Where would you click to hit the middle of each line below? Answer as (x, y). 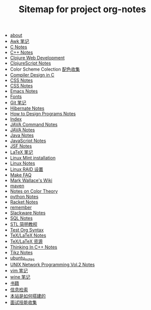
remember (21, 207)
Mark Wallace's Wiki (31, 180)
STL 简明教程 (24, 224)
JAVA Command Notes (34, 125)
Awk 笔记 (19, 41)
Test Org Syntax (27, 230)
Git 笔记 (18, 103)
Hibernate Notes (27, 108)
